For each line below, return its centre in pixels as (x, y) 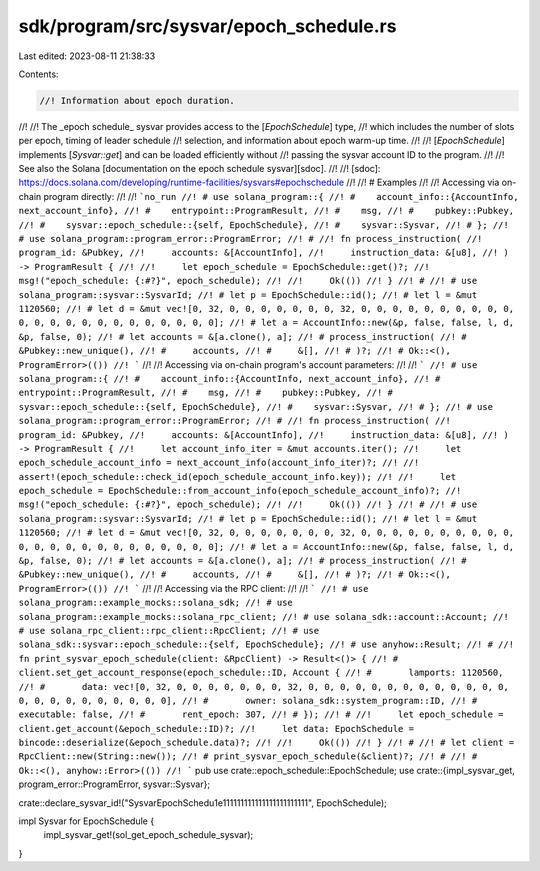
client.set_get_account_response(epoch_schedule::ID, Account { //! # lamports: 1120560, (261, 673)
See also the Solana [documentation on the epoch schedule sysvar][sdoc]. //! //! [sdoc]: (199, 169)
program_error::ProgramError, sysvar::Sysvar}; (114, 784)
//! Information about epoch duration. (137, 100)
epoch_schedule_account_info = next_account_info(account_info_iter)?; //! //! (219, 463)
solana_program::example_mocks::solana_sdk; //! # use (156, 603)
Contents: (38, 74)
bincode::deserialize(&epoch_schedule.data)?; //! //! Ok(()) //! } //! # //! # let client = (266, 743)
